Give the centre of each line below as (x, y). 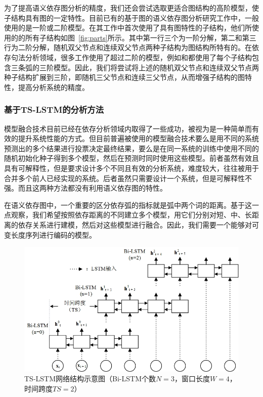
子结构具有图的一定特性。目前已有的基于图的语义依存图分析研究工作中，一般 (131, 17)
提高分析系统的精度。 (53, 87)
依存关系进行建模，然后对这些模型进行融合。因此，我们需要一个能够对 (135, 224)
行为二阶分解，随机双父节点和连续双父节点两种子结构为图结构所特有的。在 (128, 47)
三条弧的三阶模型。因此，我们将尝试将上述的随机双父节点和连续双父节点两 (135, 67)
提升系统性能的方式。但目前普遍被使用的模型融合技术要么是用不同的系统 (138, 138)
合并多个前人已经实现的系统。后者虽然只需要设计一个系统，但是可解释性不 (128, 178)
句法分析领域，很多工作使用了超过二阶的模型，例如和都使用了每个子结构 (131, 57)
